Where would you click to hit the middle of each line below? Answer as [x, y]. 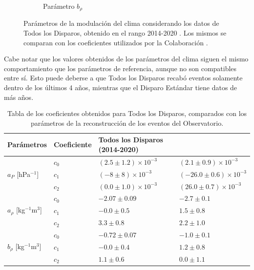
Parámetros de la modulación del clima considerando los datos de [121, 23]
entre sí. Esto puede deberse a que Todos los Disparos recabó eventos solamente [123, 78]
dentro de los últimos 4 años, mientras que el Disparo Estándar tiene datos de [121, 87]
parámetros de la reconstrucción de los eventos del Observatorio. [127, 123]
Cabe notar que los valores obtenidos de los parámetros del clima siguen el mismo [126, 59]
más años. [19, 97]
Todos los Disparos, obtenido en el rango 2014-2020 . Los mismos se [125, 33]
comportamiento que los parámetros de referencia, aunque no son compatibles [120, 68]
